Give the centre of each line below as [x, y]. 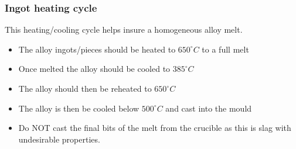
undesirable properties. [59, 139]
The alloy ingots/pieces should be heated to [97, 49]
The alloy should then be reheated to [85, 88]
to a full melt [225, 49]
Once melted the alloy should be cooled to [94, 69]
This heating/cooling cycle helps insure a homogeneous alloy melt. [124, 30]
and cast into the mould [209, 108]
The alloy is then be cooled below [79, 108]
